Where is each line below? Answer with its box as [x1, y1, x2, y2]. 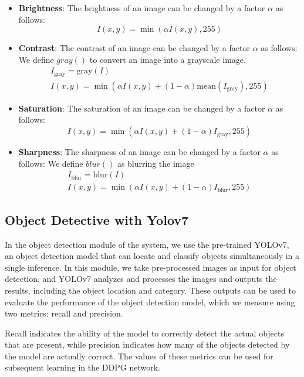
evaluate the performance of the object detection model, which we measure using [5, 295, 295, 308]
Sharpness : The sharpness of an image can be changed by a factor [18, 146, 261, 158]
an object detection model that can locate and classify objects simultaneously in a [5, 250, 300, 262]
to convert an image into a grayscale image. [89, 53, 246, 65]
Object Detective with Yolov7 [5, 210, 189, 228]
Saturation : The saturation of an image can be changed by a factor [18, 102, 265, 114]
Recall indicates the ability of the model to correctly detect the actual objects [5, 326, 284, 339]
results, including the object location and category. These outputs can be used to [5, 284, 296, 296]
